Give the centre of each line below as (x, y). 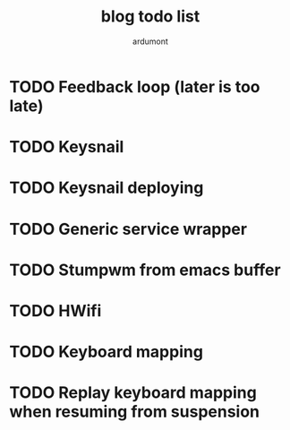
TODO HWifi (55, 310)
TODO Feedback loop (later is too (135, 86)
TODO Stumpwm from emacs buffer (145, 270)
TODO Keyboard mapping (107, 352)
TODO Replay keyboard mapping (133, 393)
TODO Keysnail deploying (107, 188)
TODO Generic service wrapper (128, 229)
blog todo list (150, 17)
